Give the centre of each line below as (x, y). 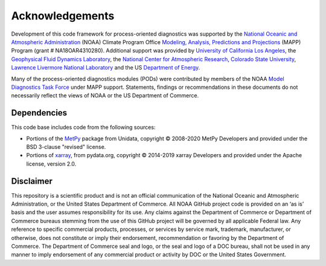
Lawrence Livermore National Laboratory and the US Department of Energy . (106, 68)
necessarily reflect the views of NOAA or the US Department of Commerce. (105, 96)
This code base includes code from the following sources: (83, 128)
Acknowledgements (63, 16)
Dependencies (39, 113)
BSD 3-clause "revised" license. (66, 147)
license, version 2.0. (51, 164)
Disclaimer (32, 181)
